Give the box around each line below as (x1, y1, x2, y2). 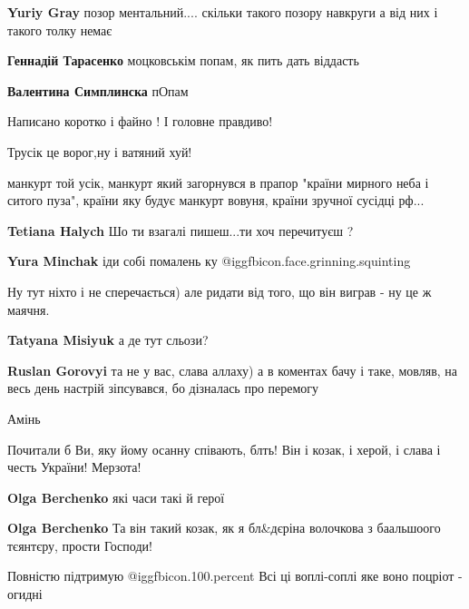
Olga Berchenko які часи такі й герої (7, 487, 225, 506)
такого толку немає (7, 20, 112, 39)
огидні (7, 584, 43, 604)
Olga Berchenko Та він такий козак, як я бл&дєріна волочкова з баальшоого (7, 518, 441, 537)
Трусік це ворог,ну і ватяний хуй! (7, 142, 192, 161)
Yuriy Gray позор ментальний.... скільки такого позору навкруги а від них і (7, 3, 438, 21)
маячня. (7, 300, 50, 319)
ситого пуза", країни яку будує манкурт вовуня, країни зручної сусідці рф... (7, 191, 425, 210)
